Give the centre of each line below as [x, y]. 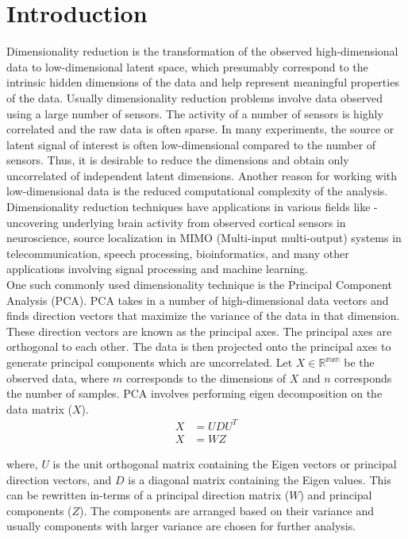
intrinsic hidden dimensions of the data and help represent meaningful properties [203, 82]
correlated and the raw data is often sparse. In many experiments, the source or [200, 129]
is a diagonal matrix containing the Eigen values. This [260, 479]
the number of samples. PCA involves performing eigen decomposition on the [194, 393]
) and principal [336, 495]
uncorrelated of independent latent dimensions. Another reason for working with [202, 175]
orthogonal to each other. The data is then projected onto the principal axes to [199, 346]
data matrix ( [39, 408]
